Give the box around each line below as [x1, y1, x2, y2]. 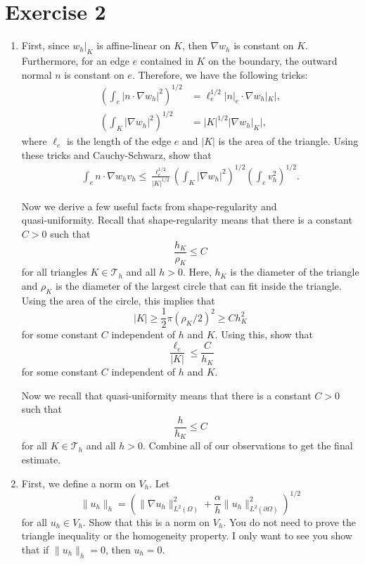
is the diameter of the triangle [230, 264, 359, 279]
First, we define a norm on [21, 475, 136, 490]
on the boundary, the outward [208, 53, 338, 68]
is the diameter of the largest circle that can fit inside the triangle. [56, 278, 342, 293]
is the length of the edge [66, 134, 172, 148]
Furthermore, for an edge [21, 53, 129, 68]
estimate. [21, 452, 61, 466]
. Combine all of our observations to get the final [143, 438, 353, 453]
